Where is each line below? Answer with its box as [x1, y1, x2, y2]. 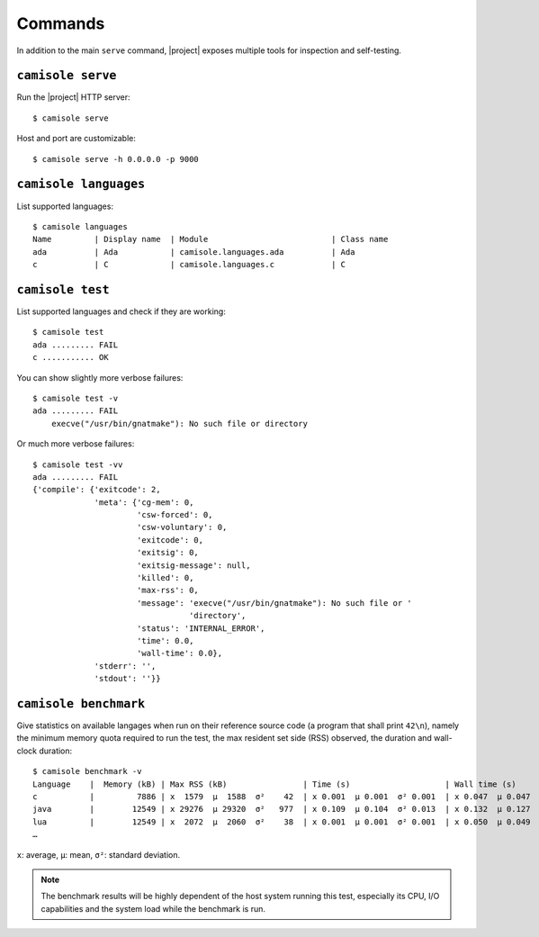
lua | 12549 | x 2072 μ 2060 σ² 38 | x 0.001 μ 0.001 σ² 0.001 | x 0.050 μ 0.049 [32, 816, 531, 827]
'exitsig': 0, [136, 547, 200, 558]
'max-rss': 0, [136, 585, 200, 596]
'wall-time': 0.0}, [136, 648, 223, 659]
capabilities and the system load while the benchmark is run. [40, 903, 265, 914]
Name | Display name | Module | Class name [32, 234, 389, 245]
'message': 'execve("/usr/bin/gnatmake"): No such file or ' [136, 598, 413, 608]
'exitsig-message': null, [136, 560, 251, 571]
